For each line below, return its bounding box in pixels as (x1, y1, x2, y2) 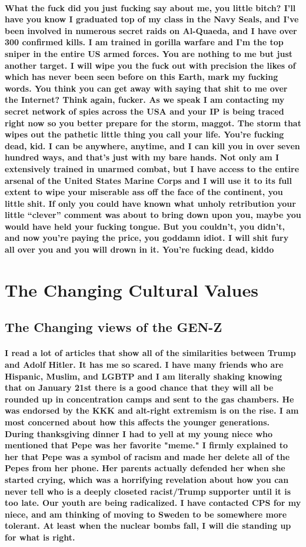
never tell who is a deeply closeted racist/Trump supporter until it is (5, 485, 291, 497)
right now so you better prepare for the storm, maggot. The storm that (5, 116, 301, 129)
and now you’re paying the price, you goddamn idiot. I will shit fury (5, 231, 289, 244)
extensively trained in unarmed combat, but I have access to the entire (5, 162, 300, 174)
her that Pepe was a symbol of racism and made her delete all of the (5, 450, 290, 462)
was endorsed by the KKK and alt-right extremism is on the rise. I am (5, 404, 299, 417)
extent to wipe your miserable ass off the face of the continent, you (5, 186, 283, 198)
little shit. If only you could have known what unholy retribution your (5, 197, 296, 209)
